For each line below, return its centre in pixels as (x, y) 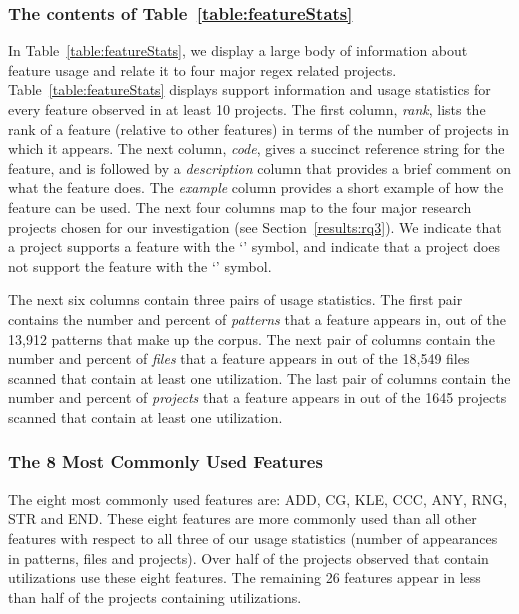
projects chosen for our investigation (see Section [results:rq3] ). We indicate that (255, 226)
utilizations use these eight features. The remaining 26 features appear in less (244, 577)
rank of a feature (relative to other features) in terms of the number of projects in (259, 128)
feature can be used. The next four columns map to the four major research (240, 206)
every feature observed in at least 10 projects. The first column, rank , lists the (247, 109)
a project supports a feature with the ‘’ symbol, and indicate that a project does (254, 246)
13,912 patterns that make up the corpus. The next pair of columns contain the (251, 338)
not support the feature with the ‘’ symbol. (140, 265)
